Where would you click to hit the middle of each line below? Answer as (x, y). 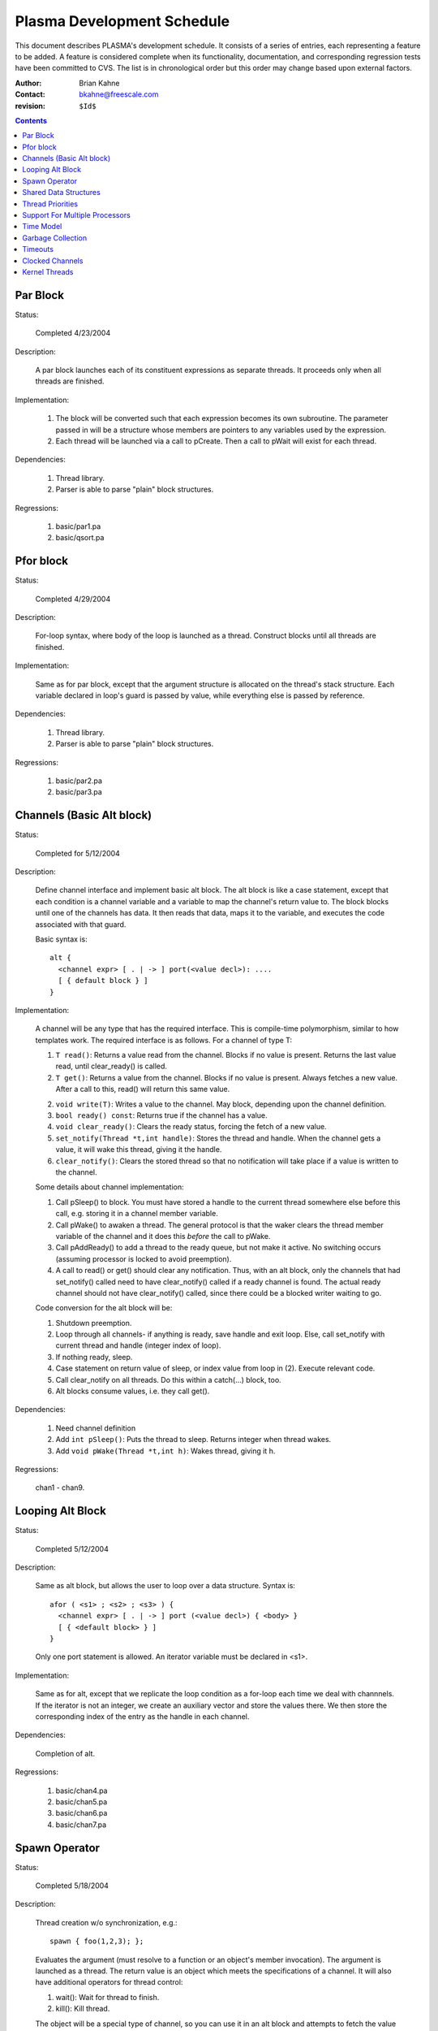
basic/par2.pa (79, 781)
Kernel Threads (48, 271)
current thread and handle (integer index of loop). (138, 1345)
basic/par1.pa (78, 526)
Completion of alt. (65, 1753)
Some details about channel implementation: (109, 1187)
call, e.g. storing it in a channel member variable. (137, 1214)
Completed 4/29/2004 (73, 599)
